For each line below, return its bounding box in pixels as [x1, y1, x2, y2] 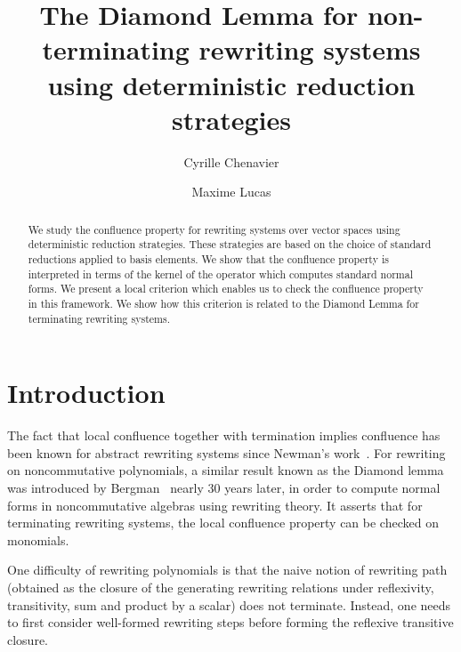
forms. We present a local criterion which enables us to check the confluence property [28, 281, 424, 296]
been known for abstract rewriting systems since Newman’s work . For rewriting [7, 443, 446, 462]
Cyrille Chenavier [183, 152, 279, 171]
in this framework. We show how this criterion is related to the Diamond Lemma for [28, 295, 419, 310]
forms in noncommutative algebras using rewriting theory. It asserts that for [7, 495, 423, 514]
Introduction [7, 374, 166, 411]
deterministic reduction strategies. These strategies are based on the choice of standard [28, 237, 432, 252]
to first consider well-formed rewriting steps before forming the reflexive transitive [7, 613, 454, 632]
